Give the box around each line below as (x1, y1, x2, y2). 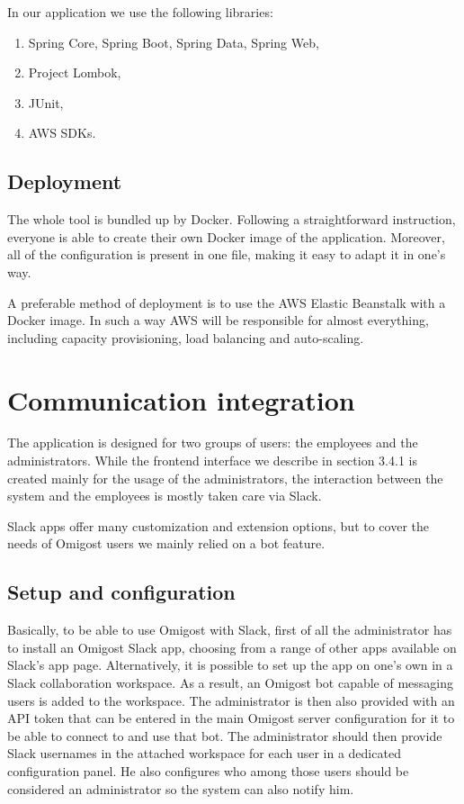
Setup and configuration (7, 578, 236, 606)
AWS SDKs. (28, 123, 96, 142)
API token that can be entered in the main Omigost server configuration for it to (7, 709, 455, 727)
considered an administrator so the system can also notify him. (7, 779, 354, 798)
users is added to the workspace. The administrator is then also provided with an (7, 691, 455, 709)
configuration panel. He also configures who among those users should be (7, 761, 409, 780)
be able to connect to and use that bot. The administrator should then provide (7, 726, 442, 745)
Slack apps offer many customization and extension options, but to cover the (7, 516, 429, 535)
